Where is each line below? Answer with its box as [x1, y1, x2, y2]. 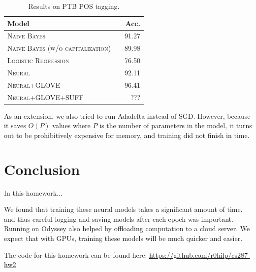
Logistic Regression [7, 55, 69, 66]
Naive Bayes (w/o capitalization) [7, 43, 111, 53]
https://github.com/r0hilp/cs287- [149, 249, 250, 260]
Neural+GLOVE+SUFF [7, 92, 84, 102]
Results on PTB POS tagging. [28, 1, 120, 11]
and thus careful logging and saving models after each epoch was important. [4, 213, 233, 224]
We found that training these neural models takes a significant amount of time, [4, 204, 243, 214]
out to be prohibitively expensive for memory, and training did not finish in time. [4, 130, 250, 140]
